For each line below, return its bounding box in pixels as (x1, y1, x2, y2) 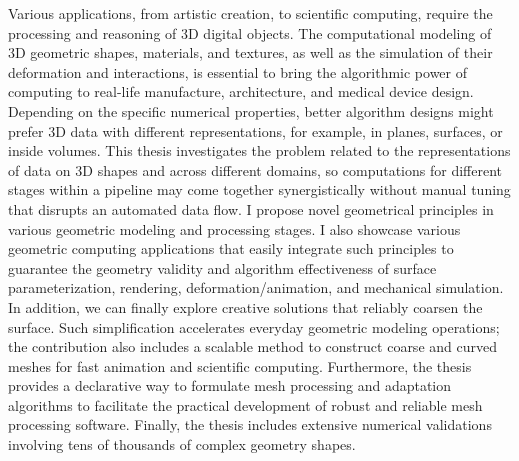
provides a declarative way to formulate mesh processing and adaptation (8, 375, 452, 396)
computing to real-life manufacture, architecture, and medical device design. (8, 81, 474, 102)
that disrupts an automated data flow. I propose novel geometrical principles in (8, 198, 494, 219)
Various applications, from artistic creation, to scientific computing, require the (8, 3, 493, 23)
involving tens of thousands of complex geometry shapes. (8, 434, 356, 455)
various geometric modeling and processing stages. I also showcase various (8, 218, 461, 239)
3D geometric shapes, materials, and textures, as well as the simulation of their (8, 42, 493, 63)
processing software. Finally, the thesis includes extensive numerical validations (8, 414, 492, 435)
